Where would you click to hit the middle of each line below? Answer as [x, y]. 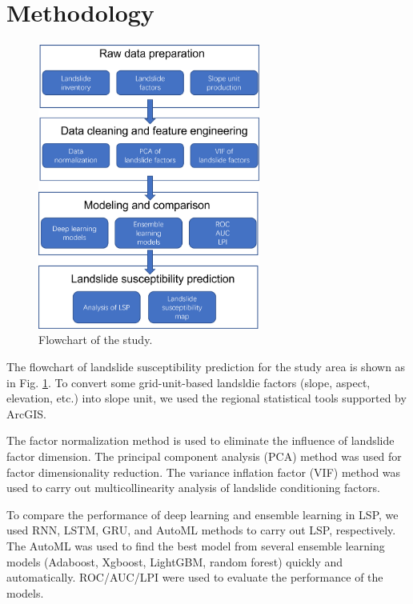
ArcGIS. [26, 413]
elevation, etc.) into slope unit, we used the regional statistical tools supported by [206, 398]
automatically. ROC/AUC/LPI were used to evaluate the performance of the [195, 577]
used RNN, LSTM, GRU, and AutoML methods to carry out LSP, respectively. [201, 530]
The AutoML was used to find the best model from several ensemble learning [196, 546]
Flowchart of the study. [96, 340]
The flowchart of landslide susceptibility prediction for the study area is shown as [206, 367]
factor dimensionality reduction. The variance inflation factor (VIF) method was [204, 472]
